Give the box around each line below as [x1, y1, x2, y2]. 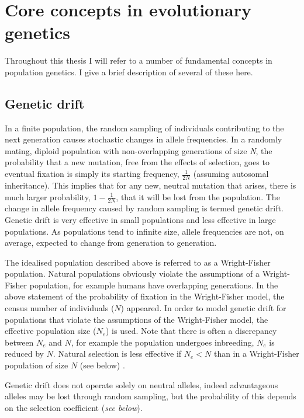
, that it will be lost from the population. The [116, 190, 280, 203]
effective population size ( [5, 325, 96, 337]
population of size [5, 359, 68, 371]
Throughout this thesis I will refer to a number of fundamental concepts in [5, 54, 272, 67]
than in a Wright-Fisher [213, 347, 299, 360]
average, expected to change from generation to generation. [5, 236, 217, 249]
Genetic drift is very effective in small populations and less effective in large [5, 213, 276, 225]
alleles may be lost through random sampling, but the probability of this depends [5, 390, 296, 402]
